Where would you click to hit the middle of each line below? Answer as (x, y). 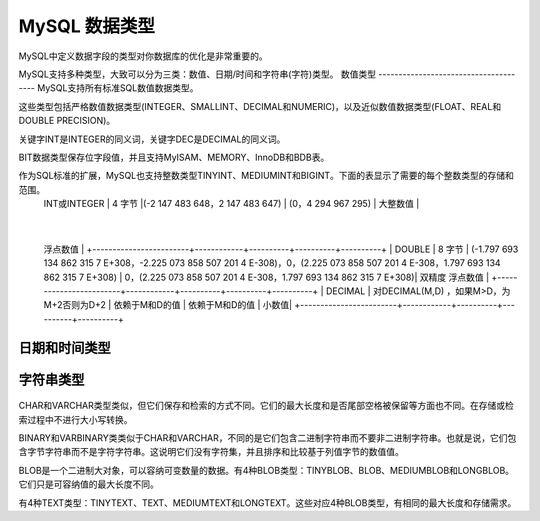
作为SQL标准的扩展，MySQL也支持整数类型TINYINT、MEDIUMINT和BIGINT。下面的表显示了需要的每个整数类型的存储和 (266, 176)
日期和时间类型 (64, 347)
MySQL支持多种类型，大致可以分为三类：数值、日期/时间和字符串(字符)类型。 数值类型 (197, 74)
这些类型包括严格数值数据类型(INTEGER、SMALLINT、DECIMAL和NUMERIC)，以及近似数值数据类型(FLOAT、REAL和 (260, 106)
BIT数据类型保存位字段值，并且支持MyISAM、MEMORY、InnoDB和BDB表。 (174, 157)
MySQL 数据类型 (86, 26)
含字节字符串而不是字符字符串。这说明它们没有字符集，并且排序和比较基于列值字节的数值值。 (211, 452)
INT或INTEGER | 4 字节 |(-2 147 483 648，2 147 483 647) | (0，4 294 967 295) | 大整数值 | (231, 204)
